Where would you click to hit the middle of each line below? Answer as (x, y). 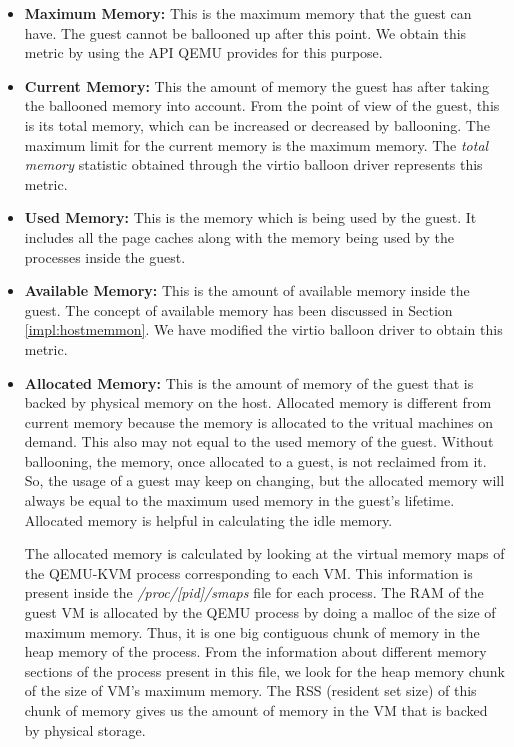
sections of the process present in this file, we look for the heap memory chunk (264, 670)
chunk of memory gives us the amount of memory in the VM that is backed (256, 710)
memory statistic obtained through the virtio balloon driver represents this (253, 164)
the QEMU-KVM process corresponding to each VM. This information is (248, 572)
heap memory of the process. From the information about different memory (255, 651)
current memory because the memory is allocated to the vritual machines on (259, 421)
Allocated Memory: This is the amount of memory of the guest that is (249, 382)
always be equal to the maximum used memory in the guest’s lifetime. (239, 500)
